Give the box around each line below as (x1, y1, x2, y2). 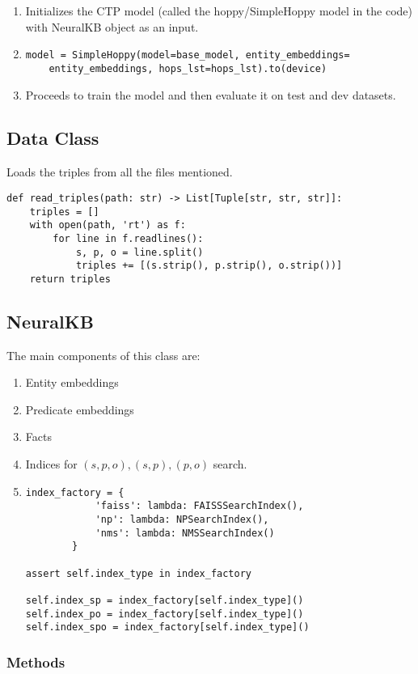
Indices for (25, 456, 78, 473)
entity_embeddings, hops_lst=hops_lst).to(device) (49, 62, 327, 74)
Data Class (6, 125, 99, 150)
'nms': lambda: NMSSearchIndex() (95, 527, 275, 539)
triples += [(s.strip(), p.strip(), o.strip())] (75, 260, 343, 272)
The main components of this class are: (6, 346, 201, 363)
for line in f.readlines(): (53, 232, 204, 244)
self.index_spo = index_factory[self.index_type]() (25, 621, 310, 634)
